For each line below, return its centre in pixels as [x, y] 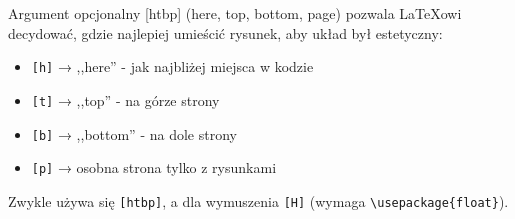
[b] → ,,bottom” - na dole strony [134, 133]
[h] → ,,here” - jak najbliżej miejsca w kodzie [172, 66]
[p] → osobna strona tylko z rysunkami [154, 167]
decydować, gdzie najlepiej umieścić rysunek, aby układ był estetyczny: [225, 32]
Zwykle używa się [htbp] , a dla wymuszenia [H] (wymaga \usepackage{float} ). [258, 200]
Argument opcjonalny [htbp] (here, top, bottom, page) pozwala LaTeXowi [235, 13]
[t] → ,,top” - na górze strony [125, 99]
